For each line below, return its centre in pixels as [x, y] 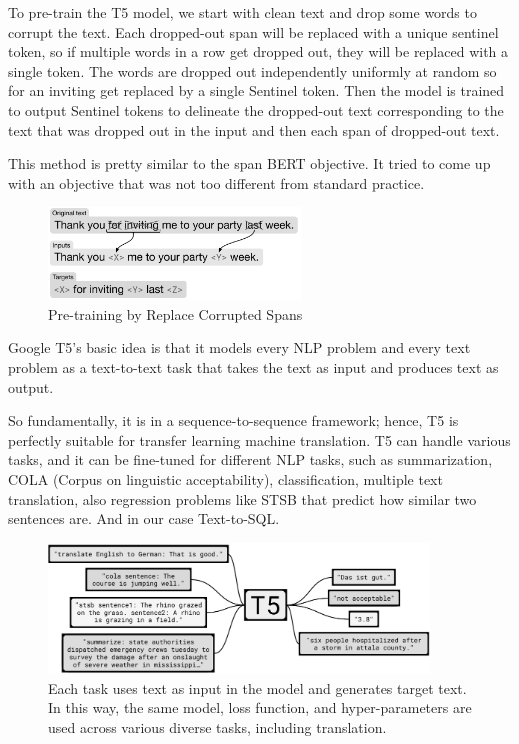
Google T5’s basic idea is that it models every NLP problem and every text [239, 347]
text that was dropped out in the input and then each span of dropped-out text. [254, 129]
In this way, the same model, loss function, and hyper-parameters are [260, 707]
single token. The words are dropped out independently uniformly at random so [252, 70]
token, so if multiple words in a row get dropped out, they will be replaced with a [258, 51]
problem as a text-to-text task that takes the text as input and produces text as [253, 367]
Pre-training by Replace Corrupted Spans [175, 313]
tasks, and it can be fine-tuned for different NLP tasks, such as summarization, [250, 459]
